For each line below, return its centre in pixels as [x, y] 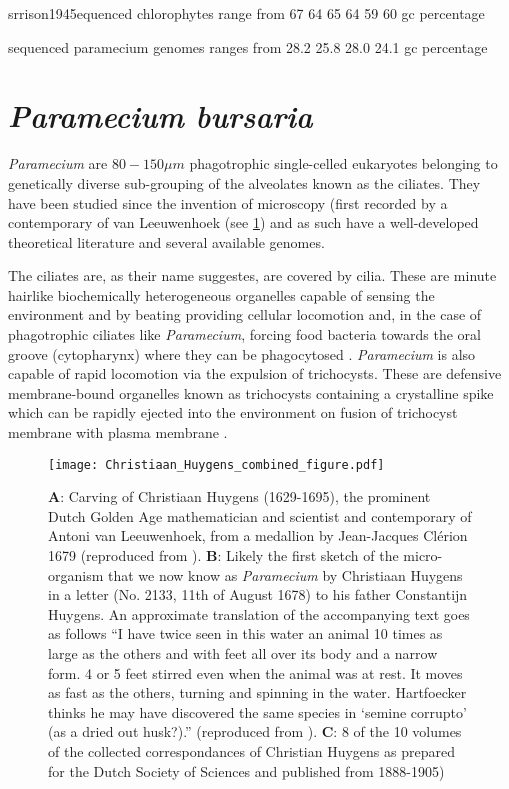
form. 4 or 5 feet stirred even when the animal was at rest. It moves [255, 672]
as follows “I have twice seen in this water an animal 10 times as [245, 633]
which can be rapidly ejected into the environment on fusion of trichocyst [233, 412]
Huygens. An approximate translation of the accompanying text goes [259, 613]
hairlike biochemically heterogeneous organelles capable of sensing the [221, 294]
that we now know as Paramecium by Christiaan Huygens [285, 574]
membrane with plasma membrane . [118, 432]
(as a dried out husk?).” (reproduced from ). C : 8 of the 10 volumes [255, 731]
